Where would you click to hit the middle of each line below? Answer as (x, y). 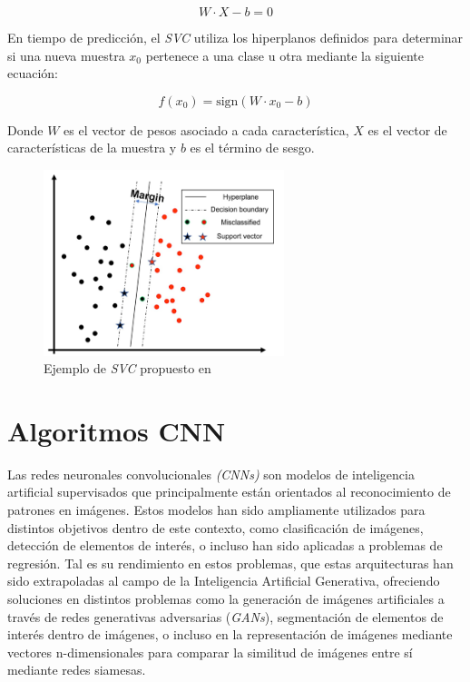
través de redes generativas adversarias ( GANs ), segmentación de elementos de (225, 616)
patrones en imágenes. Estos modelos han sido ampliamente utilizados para (216, 510)
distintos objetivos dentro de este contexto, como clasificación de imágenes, (215, 527)
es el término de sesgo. (252, 148)
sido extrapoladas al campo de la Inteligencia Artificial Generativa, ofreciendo (224, 581)
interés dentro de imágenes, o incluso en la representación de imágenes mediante (230, 634)
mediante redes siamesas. (77, 670)
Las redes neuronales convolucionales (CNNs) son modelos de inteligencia (211, 474)
